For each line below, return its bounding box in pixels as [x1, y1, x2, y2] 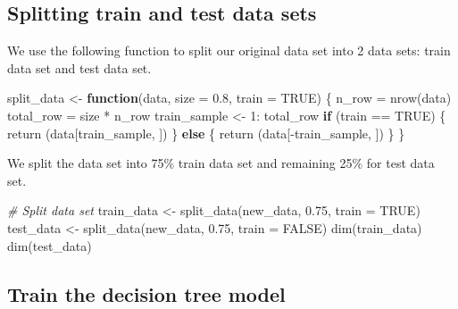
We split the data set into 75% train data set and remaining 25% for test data [7, 154, 435, 172]
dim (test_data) [7, 236, 92, 255]
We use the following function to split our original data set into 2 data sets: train [7, 41, 451, 60]
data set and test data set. [7, 58, 152, 77]
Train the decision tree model [7, 280, 286, 307]
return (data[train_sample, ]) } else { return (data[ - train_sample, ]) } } [7, 123, 405, 142]
